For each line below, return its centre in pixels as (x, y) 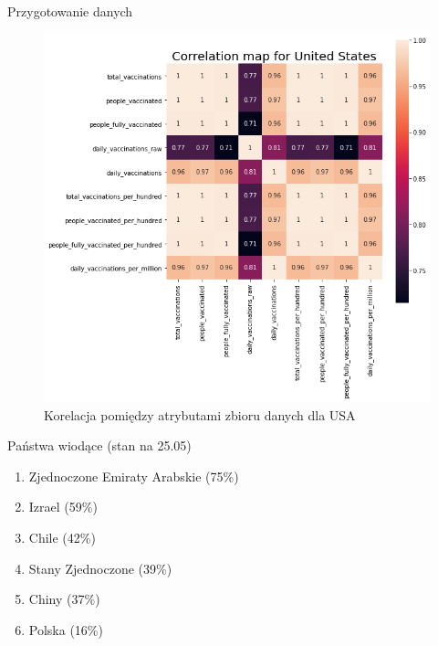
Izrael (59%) (63, 507)
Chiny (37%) (64, 599)
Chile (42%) (62, 538)
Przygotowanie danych (70, 11)
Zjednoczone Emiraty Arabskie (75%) (134, 476)
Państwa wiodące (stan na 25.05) (99, 445)
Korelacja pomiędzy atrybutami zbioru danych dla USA (200, 414)
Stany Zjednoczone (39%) (100, 568)
